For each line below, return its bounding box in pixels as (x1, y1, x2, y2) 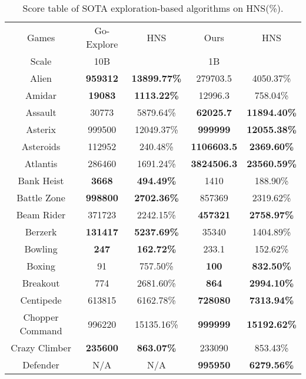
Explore (86, 37, 118, 51)
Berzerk (25, 225, 57, 238)
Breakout (22, 276, 60, 290)
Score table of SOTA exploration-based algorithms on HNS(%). (22, 1, 284, 15)
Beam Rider (16, 208, 66, 221)
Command (19, 324, 62, 337)
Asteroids (21, 139, 61, 153)
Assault (25, 105, 56, 119)
